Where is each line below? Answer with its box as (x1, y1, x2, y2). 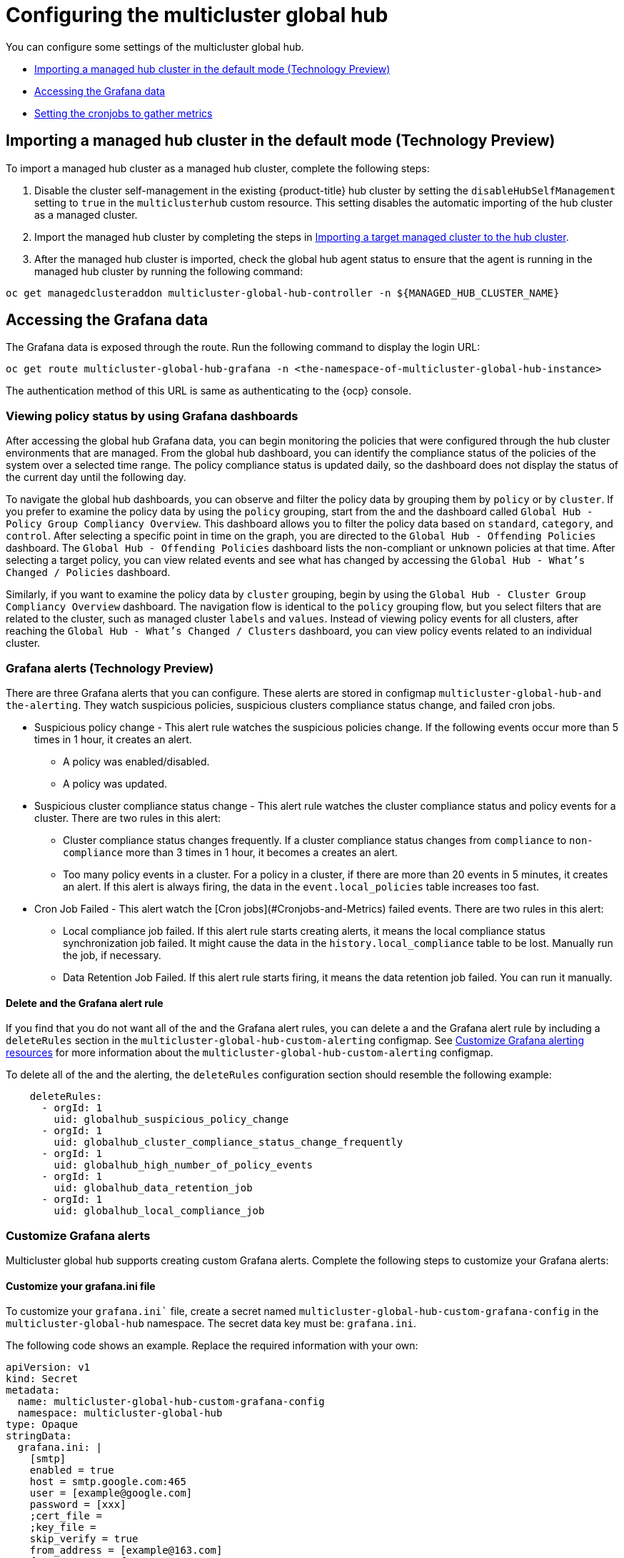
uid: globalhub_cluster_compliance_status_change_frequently (54, 1136, 403, 1148)
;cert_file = (29, 1510, 102, 1522)
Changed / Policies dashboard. (6, 566, 171, 579)
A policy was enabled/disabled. (63, 755, 210, 768)
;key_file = (29, 1522, 96, 1534)
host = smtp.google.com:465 (29, 1476, 186, 1488)
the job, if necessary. (63, 948, 161, 961)
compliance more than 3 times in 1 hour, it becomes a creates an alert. (63, 845, 398, 858)
